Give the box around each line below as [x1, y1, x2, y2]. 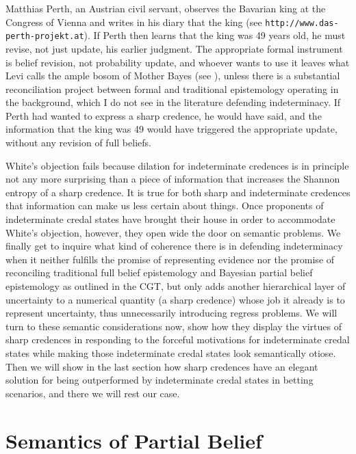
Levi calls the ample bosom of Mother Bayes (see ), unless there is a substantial [5, 68, 340, 83]
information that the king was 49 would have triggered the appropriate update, [5, 122, 338, 136]
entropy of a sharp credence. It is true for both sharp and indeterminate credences [5, 185, 351, 199]
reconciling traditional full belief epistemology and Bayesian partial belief [5, 265, 313, 280]
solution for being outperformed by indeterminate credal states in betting [5, 373, 314, 387]
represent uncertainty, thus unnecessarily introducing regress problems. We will [5, 306, 338, 320]
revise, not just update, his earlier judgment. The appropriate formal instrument [5, 41, 343, 55]
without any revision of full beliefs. [5, 135, 151, 150]
